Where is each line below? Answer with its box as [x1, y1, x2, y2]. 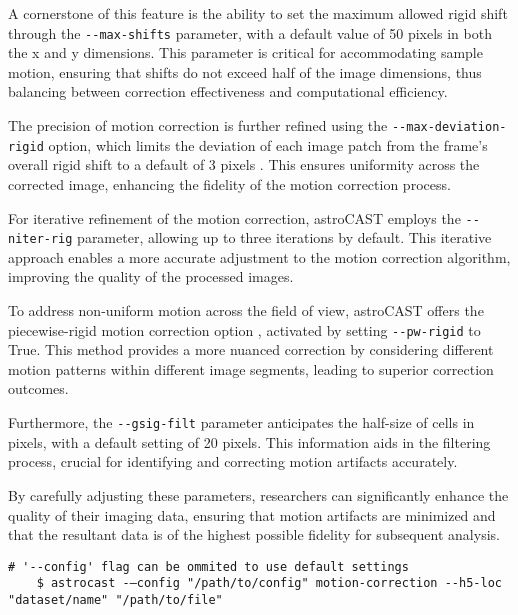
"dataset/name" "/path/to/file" [8, 593, 223, 607]
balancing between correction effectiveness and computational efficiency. [8, 81, 448, 102]
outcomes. [8, 378, 69, 399]
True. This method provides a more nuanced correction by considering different [8, 339, 494, 360]
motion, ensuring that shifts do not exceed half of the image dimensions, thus [8, 61, 482, 82]
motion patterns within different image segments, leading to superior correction [8, 358, 494, 379]
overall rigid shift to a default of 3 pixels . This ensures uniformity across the [8, 154, 480, 175]
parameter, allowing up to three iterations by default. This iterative [77, 227, 492, 248]
